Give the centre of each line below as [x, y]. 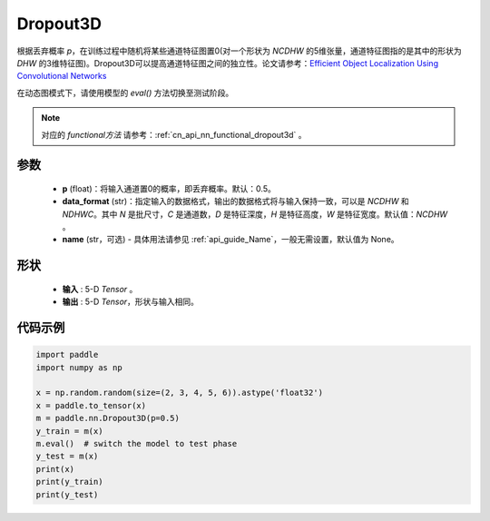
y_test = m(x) [67, 457]
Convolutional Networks [62, 76]
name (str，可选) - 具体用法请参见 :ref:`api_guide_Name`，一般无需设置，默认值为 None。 [230, 240]
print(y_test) [67, 494]
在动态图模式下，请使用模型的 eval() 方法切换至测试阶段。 [125, 93]
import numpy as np [79, 367]
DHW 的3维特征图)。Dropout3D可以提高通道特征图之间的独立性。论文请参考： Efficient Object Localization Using [228, 63]
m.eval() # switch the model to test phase [137, 443]
